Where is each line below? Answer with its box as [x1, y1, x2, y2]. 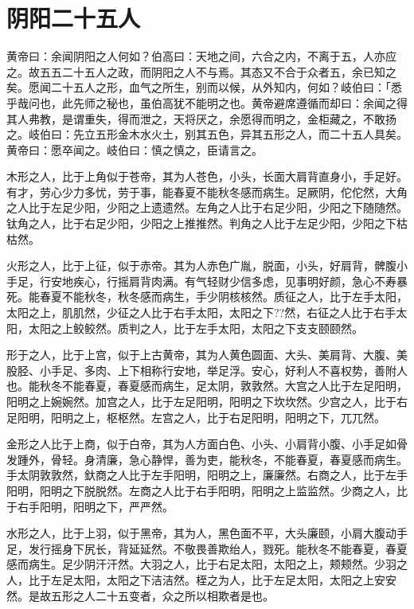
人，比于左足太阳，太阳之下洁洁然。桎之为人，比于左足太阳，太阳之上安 [6, 571, 385, 588]
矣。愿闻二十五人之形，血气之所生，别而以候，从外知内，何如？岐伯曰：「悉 [6, 79, 402, 96]
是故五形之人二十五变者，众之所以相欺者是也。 [28, 587, 274, 603]
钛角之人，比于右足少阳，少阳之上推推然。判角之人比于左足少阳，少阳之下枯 [6, 215, 408, 232]
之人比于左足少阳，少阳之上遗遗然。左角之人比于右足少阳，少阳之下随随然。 [6, 199, 408, 216]
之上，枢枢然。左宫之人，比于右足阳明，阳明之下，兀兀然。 [72, 408, 385, 425]
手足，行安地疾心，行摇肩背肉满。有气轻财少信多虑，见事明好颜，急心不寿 [6, 272, 396, 289]
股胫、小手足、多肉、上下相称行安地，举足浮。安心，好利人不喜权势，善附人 [6, 361, 408, 378]
